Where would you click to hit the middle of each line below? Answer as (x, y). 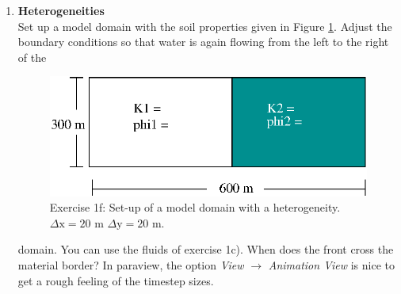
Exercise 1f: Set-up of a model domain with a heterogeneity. (195, 207)
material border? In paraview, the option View (131, 264)
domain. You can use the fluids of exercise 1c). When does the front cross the (206, 249)
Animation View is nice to (331, 264)
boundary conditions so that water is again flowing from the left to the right (203, 42)
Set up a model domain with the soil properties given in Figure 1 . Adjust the (205, 26)
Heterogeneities (61, 10)
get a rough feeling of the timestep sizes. (116, 280)
